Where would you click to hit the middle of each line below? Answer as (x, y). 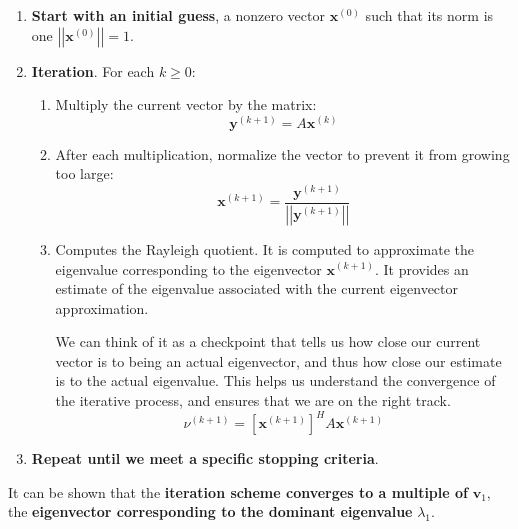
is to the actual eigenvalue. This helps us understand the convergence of (275, 380)
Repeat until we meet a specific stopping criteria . (205, 458)
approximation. (102, 307)
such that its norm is (429, 15)
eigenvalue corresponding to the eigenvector (188, 268)
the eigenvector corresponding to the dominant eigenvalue (210, 511)
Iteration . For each (93, 70)
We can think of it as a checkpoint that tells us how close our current (268, 341)
